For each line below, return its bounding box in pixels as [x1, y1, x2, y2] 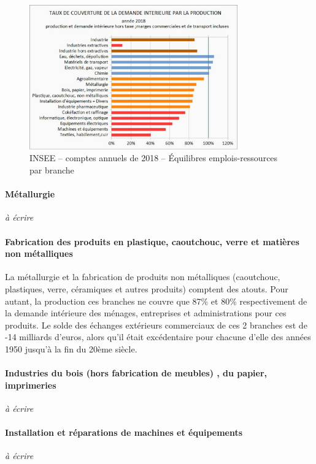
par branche [29, 164, 74, 177]
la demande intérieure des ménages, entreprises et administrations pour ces [5, 306, 287, 319]
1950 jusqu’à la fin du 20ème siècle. [5, 342, 137, 355]
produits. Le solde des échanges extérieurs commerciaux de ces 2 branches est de [5, 318, 307, 331]
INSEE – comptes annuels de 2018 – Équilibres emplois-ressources [29, 151, 278, 164]
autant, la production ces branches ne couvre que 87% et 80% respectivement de [5, 294, 307, 307]
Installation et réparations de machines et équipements [5, 426, 243, 439]
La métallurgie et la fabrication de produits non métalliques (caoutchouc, [5, 270, 280, 283]
